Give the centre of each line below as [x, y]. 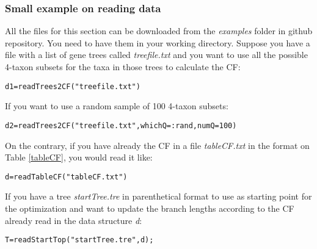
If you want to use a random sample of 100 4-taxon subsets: [117, 106]
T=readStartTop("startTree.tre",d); [79, 240]
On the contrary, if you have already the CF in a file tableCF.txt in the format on [157, 145]
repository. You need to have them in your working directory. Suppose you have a [158, 42]
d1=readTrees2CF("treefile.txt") [73, 86]
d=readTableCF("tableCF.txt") [66, 177]
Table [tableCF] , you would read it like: [79, 157]
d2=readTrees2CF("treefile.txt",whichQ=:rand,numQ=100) [121, 125]
